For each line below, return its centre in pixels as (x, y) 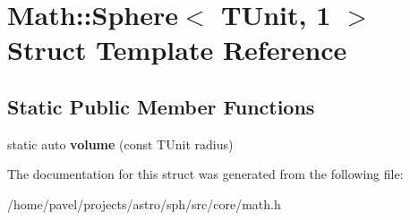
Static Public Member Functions (161, 106)
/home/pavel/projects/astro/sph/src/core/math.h (144, 203)
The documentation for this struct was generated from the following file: (205, 174)
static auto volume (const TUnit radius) (120, 144)
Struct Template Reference (177, 50)
